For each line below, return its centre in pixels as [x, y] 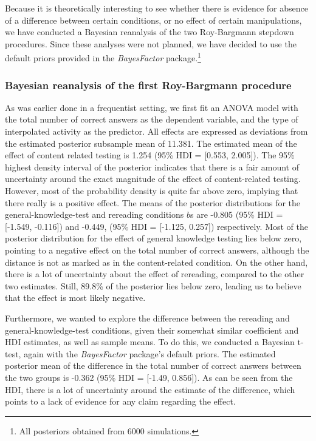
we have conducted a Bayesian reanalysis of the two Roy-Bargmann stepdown [149, 32]
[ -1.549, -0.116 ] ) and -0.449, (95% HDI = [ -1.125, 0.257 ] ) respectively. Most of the [157, 226]
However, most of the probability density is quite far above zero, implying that [152, 190]
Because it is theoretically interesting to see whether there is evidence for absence [156, 8]
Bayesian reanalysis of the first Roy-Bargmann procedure [148, 85]
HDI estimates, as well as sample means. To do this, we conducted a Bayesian [150, 342]
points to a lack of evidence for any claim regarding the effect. [120, 401]
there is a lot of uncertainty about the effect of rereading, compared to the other [155, 274]
